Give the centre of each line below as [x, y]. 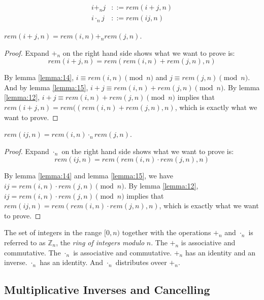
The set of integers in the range [53, 232]
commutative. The [32, 252]
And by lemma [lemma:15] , [46, 87]
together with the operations [167, 232]
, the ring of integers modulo [100, 242]
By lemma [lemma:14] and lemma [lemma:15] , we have [89, 176]
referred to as [25, 242]
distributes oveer [141, 262]
